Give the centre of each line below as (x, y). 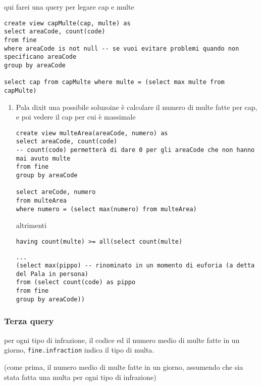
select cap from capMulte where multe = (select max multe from (114, 82)
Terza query (29, 321)
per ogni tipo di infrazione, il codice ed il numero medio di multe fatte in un (122, 340)
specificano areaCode (40, 57)
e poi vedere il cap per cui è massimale (76, 117)
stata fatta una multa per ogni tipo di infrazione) (80, 377)
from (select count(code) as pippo (76, 282)
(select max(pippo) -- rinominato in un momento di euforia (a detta (135, 266)
